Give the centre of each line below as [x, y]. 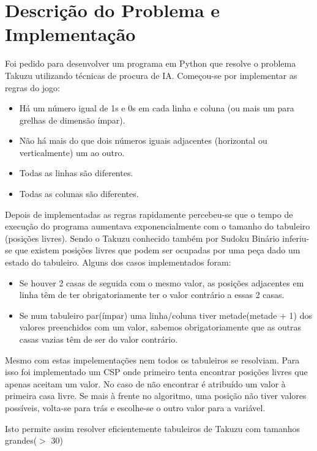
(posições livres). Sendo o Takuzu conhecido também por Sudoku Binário [142, 238]
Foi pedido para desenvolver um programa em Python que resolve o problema [151, 63]
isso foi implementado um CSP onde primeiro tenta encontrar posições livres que [156, 372]
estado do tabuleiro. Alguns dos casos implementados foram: [118, 262]
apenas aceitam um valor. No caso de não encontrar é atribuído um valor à [145, 383]
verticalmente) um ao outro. [72, 152]
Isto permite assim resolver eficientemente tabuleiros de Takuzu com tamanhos [152, 428]
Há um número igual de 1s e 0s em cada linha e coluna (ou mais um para [157, 108]
